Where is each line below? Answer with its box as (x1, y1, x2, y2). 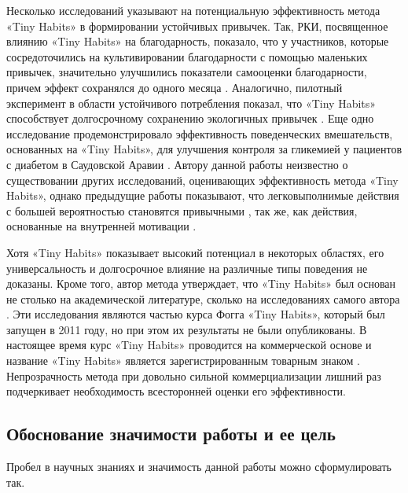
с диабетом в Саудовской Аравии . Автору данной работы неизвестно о (6, 156, 348, 172)
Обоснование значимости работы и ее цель (6, 421, 336, 446)
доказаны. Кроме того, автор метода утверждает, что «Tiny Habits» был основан (6, 275, 396, 292)
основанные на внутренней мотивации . (6, 218, 197, 234)
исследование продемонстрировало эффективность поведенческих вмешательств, (6, 125, 393, 142)
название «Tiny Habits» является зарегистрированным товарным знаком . (6, 352, 360, 369)
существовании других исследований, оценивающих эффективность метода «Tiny (6, 171, 399, 188)
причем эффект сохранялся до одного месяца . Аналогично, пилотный (6, 79, 343, 95)
